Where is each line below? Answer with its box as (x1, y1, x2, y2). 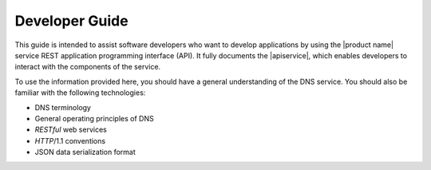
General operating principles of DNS (34, 113, 155, 123)
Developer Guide (14, 12, 129, 30)
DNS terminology (34, 102, 92, 112)
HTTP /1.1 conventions (34, 136, 106, 145)
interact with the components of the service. (14, 62, 161, 72)
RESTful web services (34, 125, 107, 135)
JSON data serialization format (34, 148, 136, 157)
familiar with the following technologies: (14, 88, 146, 97)
